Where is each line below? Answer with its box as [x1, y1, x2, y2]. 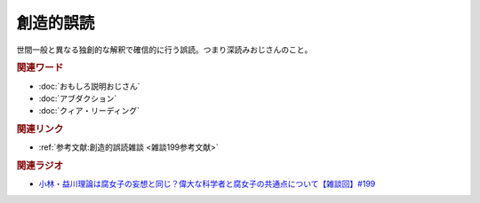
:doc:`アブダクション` [38, 93, 117, 104]
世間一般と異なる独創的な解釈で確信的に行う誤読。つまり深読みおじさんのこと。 [16, 44, 313, 55]
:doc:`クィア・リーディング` [38, 105, 140, 116]
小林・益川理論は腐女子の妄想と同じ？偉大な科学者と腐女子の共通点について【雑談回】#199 [38, 178, 376, 190]
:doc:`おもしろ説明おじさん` [38, 81, 141, 91]
